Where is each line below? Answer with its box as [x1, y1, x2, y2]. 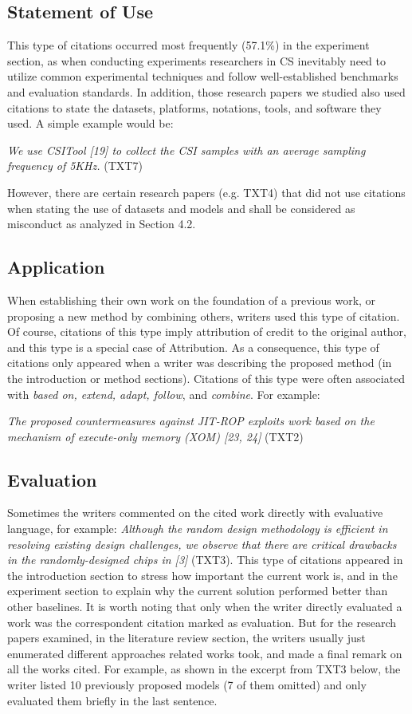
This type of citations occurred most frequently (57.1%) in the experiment [7, 37, 370, 53]
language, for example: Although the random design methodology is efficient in [7, 520, 388, 537]
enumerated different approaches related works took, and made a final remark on [7, 645, 402, 661]
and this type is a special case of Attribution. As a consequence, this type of [7, 338, 379, 355]
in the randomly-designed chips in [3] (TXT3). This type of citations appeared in [7, 551, 403, 568]
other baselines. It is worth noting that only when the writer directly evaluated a [7, 598, 402, 615]
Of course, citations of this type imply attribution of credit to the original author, [7, 323, 406, 340]
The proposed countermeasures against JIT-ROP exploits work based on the [7, 412, 375, 429]
